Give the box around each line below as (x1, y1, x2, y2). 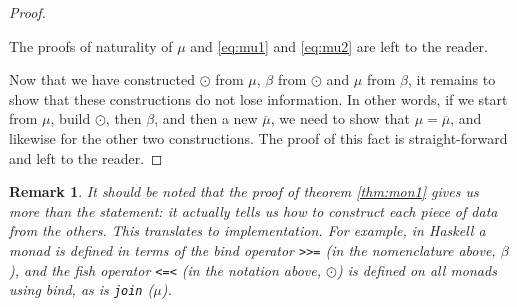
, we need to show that (270, 108, 411, 129)
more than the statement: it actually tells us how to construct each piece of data (9, 200, 498, 221)
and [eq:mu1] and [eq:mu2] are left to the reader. (190, 35, 488, 56)
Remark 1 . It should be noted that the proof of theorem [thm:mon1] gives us (9, 181, 479, 202)
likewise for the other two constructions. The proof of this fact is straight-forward (9, 127, 508, 148)
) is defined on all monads (336, 259, 497, 280)
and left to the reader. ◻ (9, 147, 163, 168)
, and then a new (154, 108, 258, 129)
